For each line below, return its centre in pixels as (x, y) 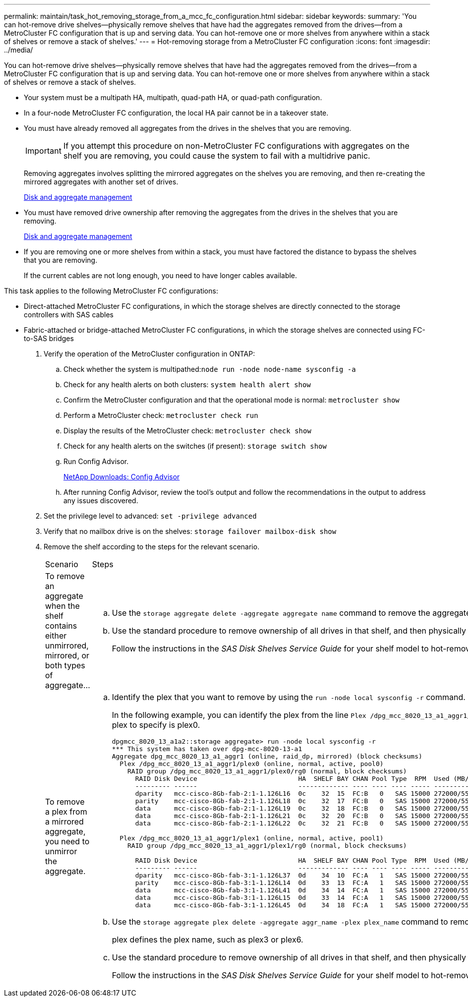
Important (43, 151)
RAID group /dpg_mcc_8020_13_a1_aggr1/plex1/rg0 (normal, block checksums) (267, 846)
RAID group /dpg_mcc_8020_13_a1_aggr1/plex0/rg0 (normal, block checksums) (267, 771)
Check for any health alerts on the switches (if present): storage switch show (195, 446)
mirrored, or (67, 655)
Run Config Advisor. (96, 461)
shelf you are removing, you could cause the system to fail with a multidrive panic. (217, 156)
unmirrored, (67, 646)
